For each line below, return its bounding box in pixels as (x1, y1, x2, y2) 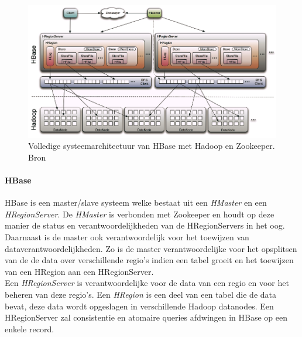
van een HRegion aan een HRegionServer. (5, 265, 154, 277)
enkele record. (5, 322, 54, 335)
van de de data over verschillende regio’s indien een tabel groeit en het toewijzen (5, 254, 294, 266)
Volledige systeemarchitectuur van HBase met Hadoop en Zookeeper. (28, 139, 275, 152)
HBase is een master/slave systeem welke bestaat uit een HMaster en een (5, 196, 267, 209)
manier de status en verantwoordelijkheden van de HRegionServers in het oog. (5, 219, 285, 232)
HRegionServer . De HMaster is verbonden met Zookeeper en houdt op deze (5, 207, 274, 220)
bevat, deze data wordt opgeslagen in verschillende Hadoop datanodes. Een (5, 299, 274, 312)
